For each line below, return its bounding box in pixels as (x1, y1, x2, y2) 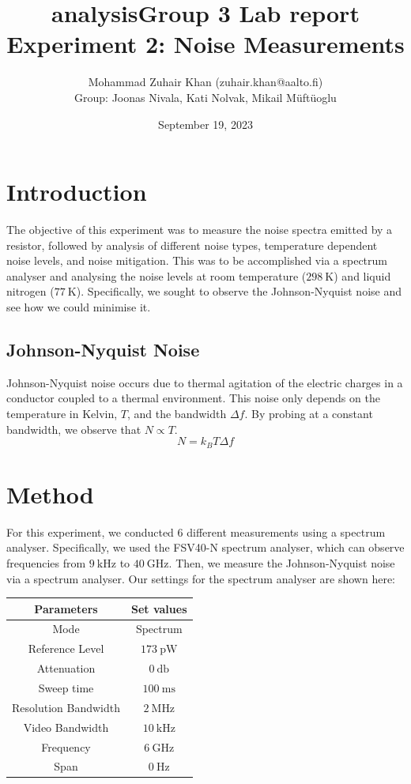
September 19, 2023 (158, 115, 253, 132)
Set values (131, 600, 187, 616)
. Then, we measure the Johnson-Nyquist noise (168, 554, 395, 571)
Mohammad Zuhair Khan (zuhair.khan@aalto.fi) (88, 73, 323, 90)
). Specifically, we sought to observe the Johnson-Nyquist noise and (76, 283, 402, 300)
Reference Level (28, 640, 104, 657)
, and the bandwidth (126, 405, 227, 421)
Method (6, 477, 94, 510)
